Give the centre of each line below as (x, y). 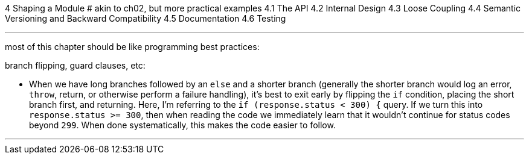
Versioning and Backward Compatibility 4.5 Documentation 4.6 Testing (146, 18)
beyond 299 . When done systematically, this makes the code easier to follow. (182, 125)
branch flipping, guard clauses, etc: (75, 65)
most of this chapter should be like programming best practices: (132, 47)
